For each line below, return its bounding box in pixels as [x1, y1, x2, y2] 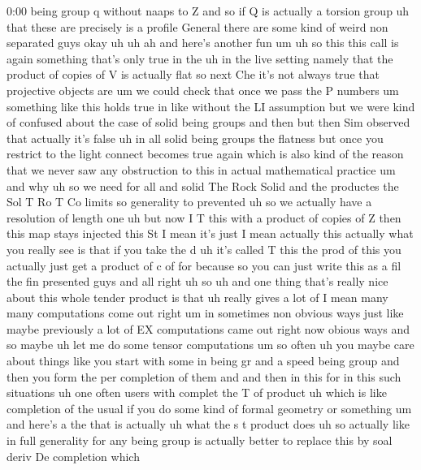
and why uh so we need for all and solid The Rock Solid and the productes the [7, 177, 399, 194]
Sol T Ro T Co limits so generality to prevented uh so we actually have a [7, 193, 372, 210]
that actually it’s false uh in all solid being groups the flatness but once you [7, 129, 384, 146]
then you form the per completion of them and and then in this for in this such [7, 368, 401, 385]
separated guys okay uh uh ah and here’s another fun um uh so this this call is [7, 34, 399, 51]
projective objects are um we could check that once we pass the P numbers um [7, 81, 399, 98]
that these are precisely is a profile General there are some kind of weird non [7, 18, 388, 35]
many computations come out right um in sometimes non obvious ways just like [7, 304, 404, 321]
